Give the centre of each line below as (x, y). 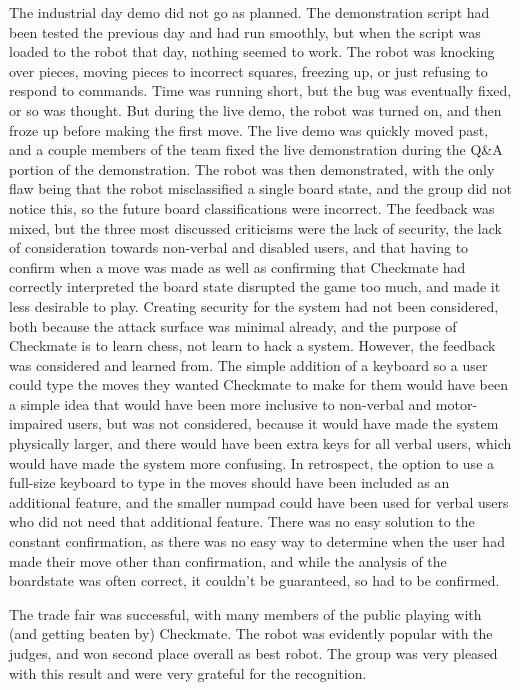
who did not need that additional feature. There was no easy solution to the (242, 521)
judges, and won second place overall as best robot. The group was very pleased (253, 653)
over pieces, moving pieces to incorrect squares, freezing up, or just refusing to (248, 70)
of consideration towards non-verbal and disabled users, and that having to (239, 247)
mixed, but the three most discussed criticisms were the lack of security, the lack (255, 227)
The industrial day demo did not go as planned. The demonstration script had (249, 12)
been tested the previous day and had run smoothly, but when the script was (245, 31)
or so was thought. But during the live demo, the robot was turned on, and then (255, 109)
